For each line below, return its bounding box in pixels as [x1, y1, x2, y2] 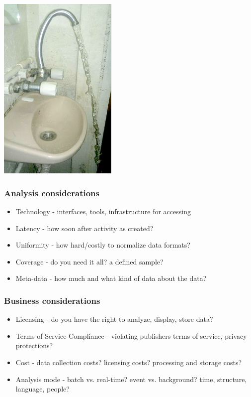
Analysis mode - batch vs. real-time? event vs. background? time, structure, [15, 374, 247, 384]
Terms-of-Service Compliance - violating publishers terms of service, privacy [15, 330, 247, 341]
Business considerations [4, 294, 100, 306]
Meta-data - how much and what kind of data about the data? [15, 273, 207, 283]
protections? [15, 340, 53, 351]
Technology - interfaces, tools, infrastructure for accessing [15, 206, 191, 216]
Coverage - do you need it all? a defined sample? [15, 256, 164, 266]
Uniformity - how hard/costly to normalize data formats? [15, 240, 190, 250]
